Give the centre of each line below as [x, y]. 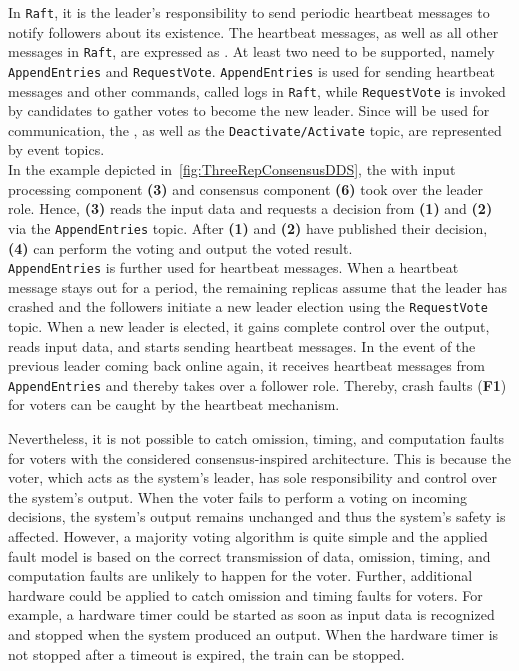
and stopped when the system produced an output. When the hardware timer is [253, 633]
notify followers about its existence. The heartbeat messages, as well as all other [253, 31]
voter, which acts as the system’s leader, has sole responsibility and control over [252, 477]
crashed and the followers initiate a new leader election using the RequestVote [248, 306]
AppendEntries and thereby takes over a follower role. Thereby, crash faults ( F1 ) [257, 384]
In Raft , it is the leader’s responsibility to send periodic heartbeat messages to [249, 12]
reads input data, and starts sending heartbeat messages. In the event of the [242, 345]
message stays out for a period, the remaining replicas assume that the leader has [257, 286]
